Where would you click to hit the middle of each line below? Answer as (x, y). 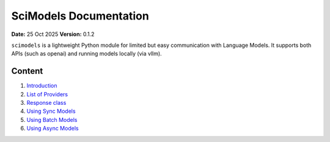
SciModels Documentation (80, 16)
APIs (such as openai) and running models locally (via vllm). (86, 54)
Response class (46, 103)
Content (27, 71)
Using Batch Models (52, 119)
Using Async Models (53, 129)
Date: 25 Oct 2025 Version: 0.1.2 (53, 34)
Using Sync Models (51, 111)
